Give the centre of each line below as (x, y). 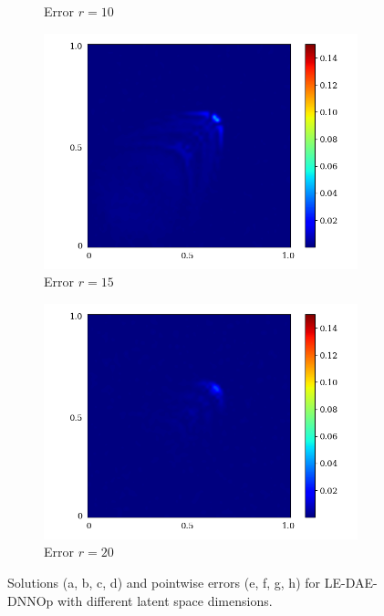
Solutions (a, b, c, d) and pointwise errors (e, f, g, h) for (164, 582)
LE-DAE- (351, 582)
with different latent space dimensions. (165, 600)
